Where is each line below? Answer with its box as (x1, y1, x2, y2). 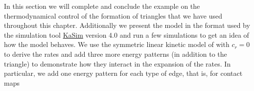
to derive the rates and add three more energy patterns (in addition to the (4, 48, 227, 59)
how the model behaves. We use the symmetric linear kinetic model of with (4, 39, 230, 49)
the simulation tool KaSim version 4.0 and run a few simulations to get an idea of (4, 29, 249, 40)
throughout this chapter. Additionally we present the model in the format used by (4, 20, 250, 30)
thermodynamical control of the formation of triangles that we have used (4, 10, 222, 21)
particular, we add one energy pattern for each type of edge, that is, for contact (4, 68, 243, 78)
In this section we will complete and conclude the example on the (4, 1, 200, 11)
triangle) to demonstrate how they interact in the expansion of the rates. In (4, 58, 231, 68)
